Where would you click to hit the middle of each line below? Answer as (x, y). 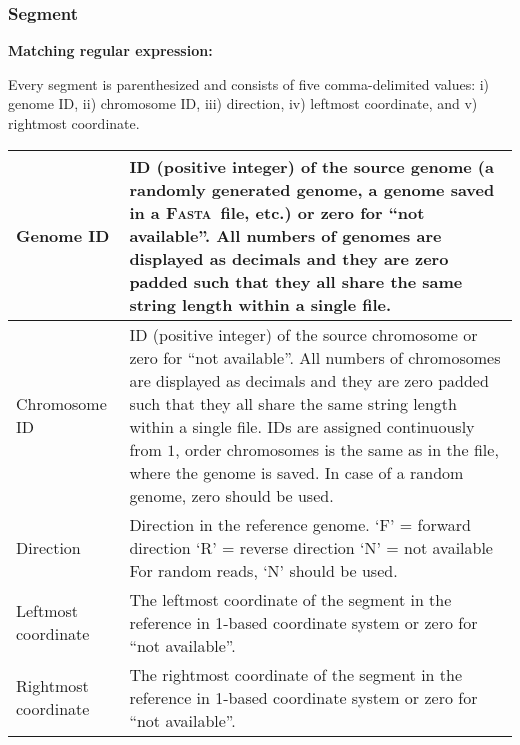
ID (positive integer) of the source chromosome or (303, 334)
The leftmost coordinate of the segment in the (290, 599)
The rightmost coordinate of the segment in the (296, 674)
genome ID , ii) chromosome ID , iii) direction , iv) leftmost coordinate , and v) (243, 103)
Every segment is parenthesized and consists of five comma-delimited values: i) (249, 83)
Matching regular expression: (110, 50)
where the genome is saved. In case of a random (296, 472)
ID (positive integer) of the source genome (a (311, 166)
